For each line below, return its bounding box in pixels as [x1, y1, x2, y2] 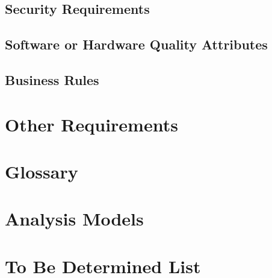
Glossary [5, 159, 78, 183]
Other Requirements [5, 112, 178, 136]
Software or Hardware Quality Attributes [5, 35, 268, 54]
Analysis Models [5, 206, 144, 231]
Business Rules [5, 70, 99, 89]
